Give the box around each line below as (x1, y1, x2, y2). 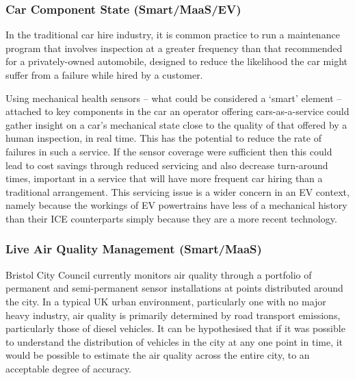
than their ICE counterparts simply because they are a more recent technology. (5, 211, 337, 225)
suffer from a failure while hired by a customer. (5, 68, 203, 81)
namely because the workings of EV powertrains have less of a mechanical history (5, 198, 347, 212)
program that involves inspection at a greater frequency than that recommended (5, 40, 343, 55)
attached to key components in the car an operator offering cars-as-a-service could (5, 104, 350, 118)
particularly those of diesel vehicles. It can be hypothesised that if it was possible (5, 321, 345, 335)
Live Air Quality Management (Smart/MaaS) (5, 240, 262, 257)
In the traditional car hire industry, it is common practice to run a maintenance (5, 27, 340, 42)
